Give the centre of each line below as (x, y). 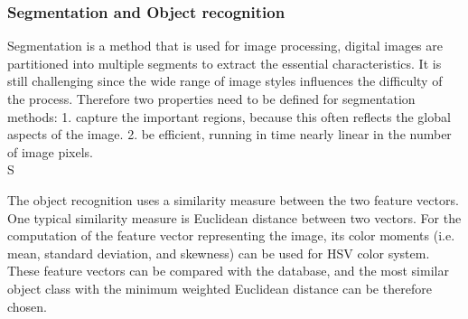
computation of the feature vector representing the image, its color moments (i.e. (231, 235)
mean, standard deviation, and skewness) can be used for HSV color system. (219, 253)
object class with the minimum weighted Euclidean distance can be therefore (220, 288)
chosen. (28, 306)
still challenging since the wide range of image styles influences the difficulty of (225, 81)
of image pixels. (50, 151)
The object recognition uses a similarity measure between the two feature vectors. (233, 199)
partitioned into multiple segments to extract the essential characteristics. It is (225, 63)
